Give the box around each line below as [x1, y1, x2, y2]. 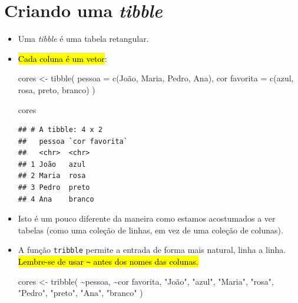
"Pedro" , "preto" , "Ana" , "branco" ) [18, 286, 143, 299]
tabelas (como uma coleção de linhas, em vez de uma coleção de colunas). [18, 223, 283, 236]
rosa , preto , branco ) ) [18, 83, 95, 95]
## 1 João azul [18, 160, 86, 169]
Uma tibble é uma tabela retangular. [18, 32, 149, 45]
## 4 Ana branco [18, 195, 94, 203]
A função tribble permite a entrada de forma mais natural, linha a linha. [18, 243, 286, 256]
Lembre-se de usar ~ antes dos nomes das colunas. [18, 255, 198, 268]
